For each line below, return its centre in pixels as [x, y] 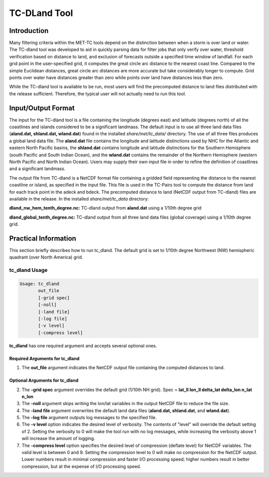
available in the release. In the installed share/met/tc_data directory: [79, 199]
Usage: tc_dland [40, 284]
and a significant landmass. [37, 169]
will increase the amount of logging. [59, 439]
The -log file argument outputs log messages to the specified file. [89, 418]
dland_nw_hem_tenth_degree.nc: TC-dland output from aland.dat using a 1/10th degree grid [105, 208]
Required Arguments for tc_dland [44, 358]
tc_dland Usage [28, 270]
